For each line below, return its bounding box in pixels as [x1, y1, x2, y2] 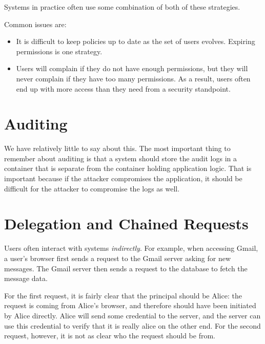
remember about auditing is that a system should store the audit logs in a [4, 153, 237, 163]
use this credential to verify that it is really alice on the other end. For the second [4, 320, 261, 331]
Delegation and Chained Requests [4, 213, 249, 234]
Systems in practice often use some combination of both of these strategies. [4, 2, 240, 12]
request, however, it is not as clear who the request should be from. [4, 330, 215, 341]
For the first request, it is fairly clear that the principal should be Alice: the [4, 290, 242, 300]
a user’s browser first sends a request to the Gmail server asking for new [4, 252, 231, 263]
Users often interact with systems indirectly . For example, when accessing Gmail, [4, 243, 258, 253]
